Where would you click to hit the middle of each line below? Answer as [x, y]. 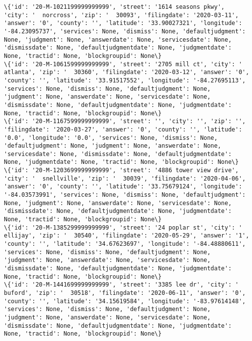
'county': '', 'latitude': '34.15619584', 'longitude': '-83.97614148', [125, 301]
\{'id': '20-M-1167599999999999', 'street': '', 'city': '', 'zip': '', [125, 121]
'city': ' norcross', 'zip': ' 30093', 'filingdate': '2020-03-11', [121, 15]
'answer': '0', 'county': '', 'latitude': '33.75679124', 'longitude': [123, 187]
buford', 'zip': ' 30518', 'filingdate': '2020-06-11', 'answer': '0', [125, 293]
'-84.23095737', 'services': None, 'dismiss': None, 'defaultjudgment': [125, 31]
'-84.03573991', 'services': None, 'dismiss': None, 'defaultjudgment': [125, 195]
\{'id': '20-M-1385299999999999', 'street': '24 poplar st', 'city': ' [123, 227]
